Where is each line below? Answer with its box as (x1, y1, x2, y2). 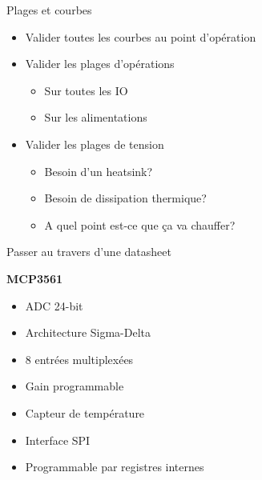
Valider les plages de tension (25, 135, 164, 152)
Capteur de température (25, 404, 145, 421)
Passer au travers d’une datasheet (6, 243, 171, 260)
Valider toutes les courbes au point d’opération (25, 28, 256, 45)
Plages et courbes (6, 2, 92, 18)
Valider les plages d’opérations (25, 55, 175, 72)
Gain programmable (25, 378, 124, 394)
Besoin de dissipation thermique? (44, 190, 207, 206)
